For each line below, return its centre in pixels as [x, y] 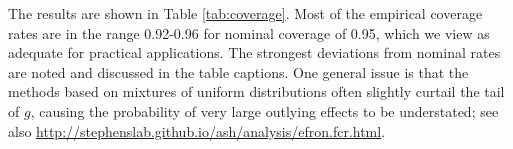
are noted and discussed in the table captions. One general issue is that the [238, 71]
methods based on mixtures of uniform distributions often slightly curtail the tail [256, 91]
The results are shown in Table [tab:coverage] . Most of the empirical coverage [245, 13]
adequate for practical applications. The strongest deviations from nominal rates [254, 52]
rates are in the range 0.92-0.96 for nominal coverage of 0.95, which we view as [249, 32]
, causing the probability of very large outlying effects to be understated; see [264, 110]
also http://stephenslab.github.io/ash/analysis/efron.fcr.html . [197, 130]
